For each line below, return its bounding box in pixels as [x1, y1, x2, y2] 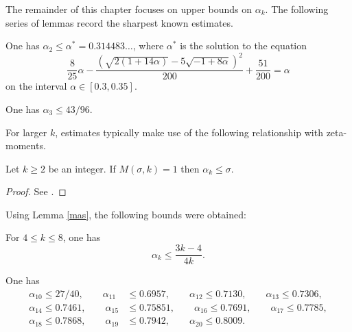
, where [132, 38, 164, 53]
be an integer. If [48, 161, 116, 175]
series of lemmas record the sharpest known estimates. [5, 15, 233, 29]
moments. [5, 138, 46, 153]
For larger [5, 125, 47, 139]
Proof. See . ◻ [5, 184, 67, 199]
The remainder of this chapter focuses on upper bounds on [5, 2, 253, 16]
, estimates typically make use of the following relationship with [55, 125, 323, 139]
